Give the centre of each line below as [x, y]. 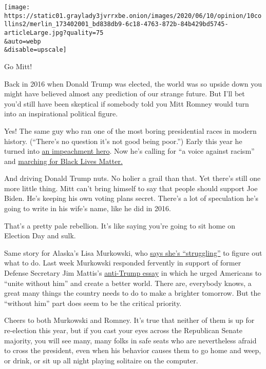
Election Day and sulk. [40, 235]
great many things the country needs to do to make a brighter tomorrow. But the [132, 293]
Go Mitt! [18, 66]
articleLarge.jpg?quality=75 [54, 33]
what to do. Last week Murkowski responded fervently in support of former [123, 263]
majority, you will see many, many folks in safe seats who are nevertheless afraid [130, 340]
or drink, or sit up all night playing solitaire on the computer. [101, 360]
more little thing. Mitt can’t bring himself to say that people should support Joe [131, 188]
